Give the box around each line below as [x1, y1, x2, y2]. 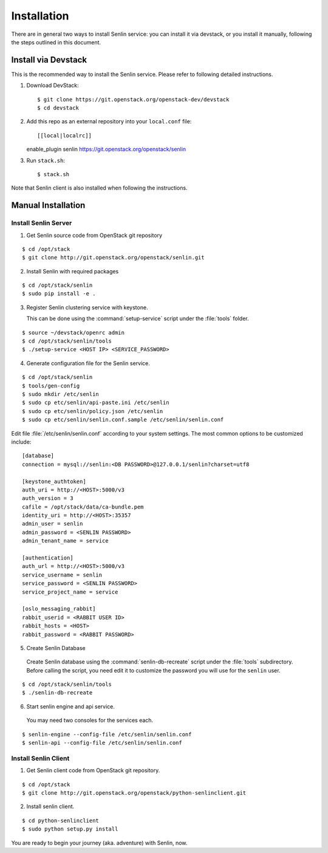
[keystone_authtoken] [22, 478, 86, 485]
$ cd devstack [37, 104, 79, 112]
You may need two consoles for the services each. [26, 717, 154, 724]
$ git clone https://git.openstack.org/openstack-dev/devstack [37, 96, 230, 103]
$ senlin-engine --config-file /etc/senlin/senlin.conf [22, 731, 192, 738]
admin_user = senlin [22, 520, 83, 527]
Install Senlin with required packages [26, 267, 119, 275]
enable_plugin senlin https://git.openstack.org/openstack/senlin [26, 146, 186, 153]
